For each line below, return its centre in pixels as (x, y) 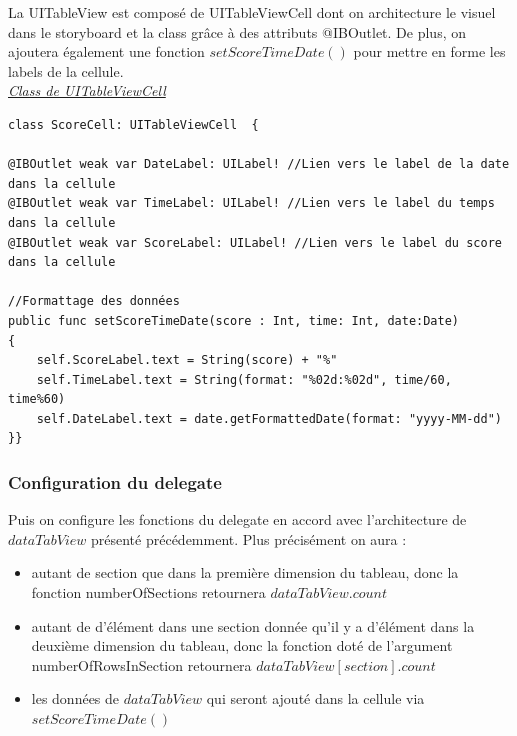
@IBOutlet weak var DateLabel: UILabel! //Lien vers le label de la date (259, 164)
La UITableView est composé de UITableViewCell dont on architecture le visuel (252, 12)
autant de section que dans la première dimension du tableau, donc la (245, 572)
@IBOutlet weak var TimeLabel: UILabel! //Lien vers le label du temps (251, 203)
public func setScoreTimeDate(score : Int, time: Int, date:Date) (234, 320)
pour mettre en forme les (429, 51)
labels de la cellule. (66, 70)
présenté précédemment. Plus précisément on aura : (249, 538)
